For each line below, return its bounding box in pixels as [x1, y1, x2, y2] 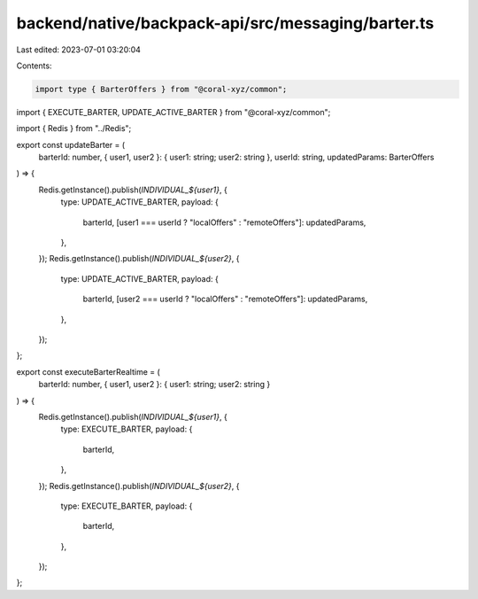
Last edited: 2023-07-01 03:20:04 [16, 44, 142, 55]
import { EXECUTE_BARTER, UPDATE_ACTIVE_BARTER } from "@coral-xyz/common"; [16, 106, 331, 117]
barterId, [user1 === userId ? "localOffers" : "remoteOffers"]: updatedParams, [82, 217, 366, 228]
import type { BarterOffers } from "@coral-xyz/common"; [35, 84, 288, 94]
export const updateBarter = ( [16, 139, 126, 150]
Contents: [16, 60, 52, 71]
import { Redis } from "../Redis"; [16, 123, 132, 134]
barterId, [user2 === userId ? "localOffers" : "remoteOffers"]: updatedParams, [82, 293, 368, 305]
